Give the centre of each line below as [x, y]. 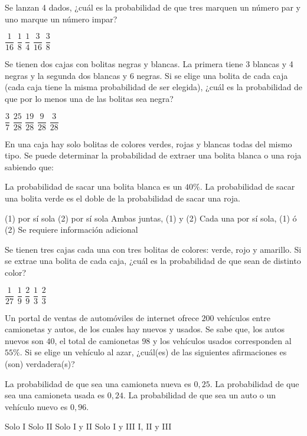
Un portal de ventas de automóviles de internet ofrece [102, 317]
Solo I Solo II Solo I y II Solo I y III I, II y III [88, 426]
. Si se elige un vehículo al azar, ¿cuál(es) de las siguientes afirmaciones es [153, 352]
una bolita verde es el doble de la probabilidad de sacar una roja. [123, 198]
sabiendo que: [29, 166]
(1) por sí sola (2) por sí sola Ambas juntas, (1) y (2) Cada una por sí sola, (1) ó [151, 218]
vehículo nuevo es [36, 406]
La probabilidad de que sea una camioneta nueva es [98, 383]
